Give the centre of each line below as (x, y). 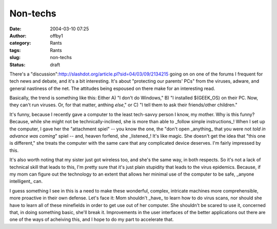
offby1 (57, 35)
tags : (15, 50)
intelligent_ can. (26, 181)
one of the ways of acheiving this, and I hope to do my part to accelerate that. (92, 220)
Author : (18, 35)
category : (20, 43)
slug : (15, 58)
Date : (15, 29)
